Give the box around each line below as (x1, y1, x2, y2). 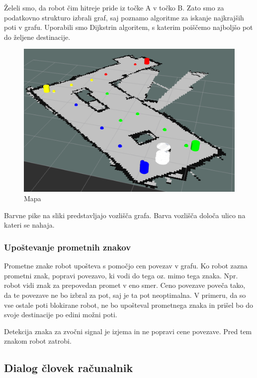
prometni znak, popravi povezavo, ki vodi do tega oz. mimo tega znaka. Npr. (4, 270, 238, 280)
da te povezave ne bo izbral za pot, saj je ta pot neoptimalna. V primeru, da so (4, 289, 246, 300)
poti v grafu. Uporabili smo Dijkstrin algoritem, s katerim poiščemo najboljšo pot (4, 22, 253, 32)
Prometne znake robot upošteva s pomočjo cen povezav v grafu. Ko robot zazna (4, 260, 248, 271)
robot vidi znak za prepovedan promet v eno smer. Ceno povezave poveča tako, (4, 280, 246, 290)
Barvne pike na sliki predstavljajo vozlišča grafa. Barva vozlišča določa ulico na (4, 210, 246, 220)
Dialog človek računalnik (4, 360, 133, 376)
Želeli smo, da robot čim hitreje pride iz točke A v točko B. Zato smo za (4, 2, 224, 12)
